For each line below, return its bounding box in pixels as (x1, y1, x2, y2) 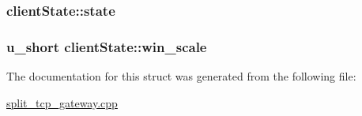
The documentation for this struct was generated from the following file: (6, 68, 356, 84)
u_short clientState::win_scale (6, 36, 207, 56)
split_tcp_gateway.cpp (6, 94, 118, 110)
